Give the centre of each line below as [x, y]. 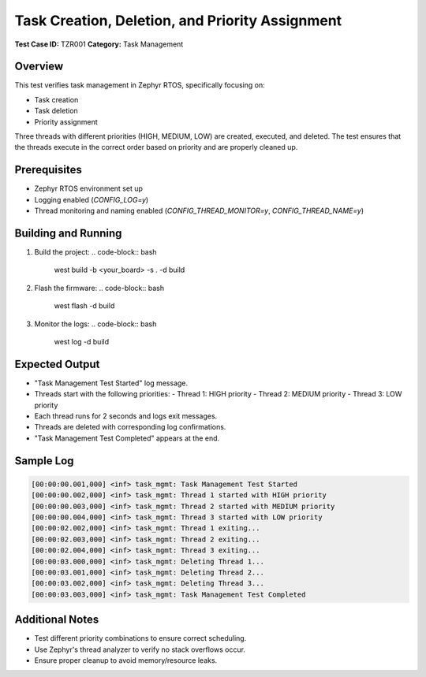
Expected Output [57, 364]
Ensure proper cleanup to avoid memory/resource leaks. [126, 660]
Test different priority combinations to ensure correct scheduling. [140, 638]
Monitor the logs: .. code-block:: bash [95, 324]
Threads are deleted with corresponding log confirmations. [130, 427]
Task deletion [56, 111]
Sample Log [44, 461]
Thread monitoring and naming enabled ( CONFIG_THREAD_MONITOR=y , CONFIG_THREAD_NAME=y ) [199, 211]
